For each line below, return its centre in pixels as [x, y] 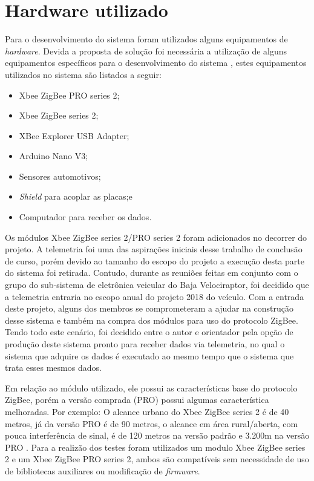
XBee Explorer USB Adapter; [74, 135]
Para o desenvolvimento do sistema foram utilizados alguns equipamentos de [146, 39]
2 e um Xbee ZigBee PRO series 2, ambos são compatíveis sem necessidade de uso [157, 459]
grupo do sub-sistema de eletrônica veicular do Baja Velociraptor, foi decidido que [157, 285]
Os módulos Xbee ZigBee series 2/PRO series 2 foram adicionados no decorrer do [156, 237]
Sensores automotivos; [60, 176]
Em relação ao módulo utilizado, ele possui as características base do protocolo [151, 388]
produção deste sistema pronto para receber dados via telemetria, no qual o [145, 344]
